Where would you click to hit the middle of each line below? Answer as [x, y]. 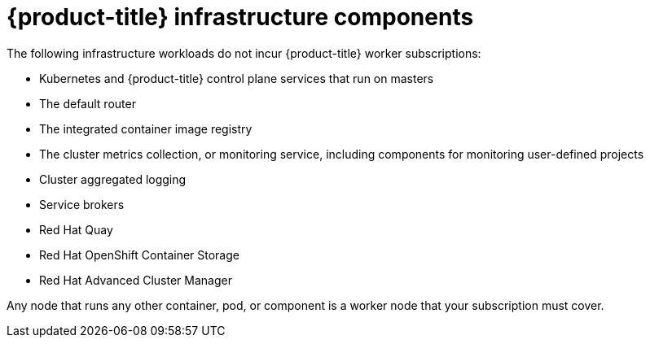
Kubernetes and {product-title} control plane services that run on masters [237, 78]
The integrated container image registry [146, 128]
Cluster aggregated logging [113, 179]
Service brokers [82, 204]
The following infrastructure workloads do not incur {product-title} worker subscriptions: [244, 53]
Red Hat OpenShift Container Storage [139, 255]
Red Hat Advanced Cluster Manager [136, 280]
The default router [88, 103]
